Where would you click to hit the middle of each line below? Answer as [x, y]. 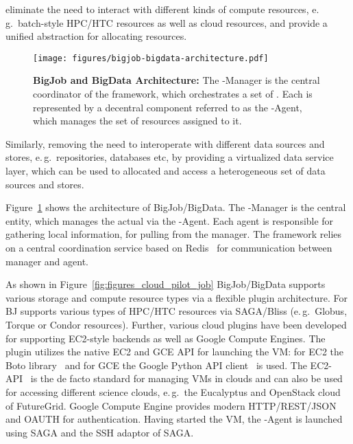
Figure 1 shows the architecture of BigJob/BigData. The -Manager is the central [176, 207]
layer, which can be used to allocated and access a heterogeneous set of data [166, 170]
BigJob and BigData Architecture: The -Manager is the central [176, 80]
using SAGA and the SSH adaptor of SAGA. [100, 432]
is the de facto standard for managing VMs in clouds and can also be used [186, 378]
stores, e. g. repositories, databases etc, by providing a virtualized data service [170, 157]
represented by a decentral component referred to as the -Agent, [168, 107]
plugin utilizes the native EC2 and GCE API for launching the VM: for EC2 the [175, 352]
